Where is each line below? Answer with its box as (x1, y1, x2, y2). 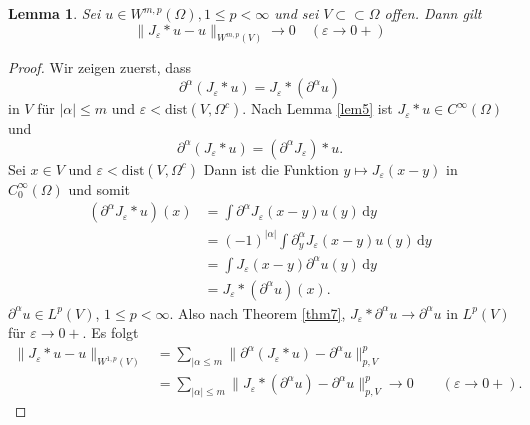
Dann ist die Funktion (203, 158, 339, 179)
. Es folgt (82, 322, 139, 343)
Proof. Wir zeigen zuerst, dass (8, 57, 192, 78)
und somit (68, 178, 131, 199)
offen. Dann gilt (384, 3, 482, 23)
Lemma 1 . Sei (8, 3, 101, 23)
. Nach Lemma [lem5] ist (242, 98, 393, 119)
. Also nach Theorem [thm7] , (169, 302, 346, 323)
